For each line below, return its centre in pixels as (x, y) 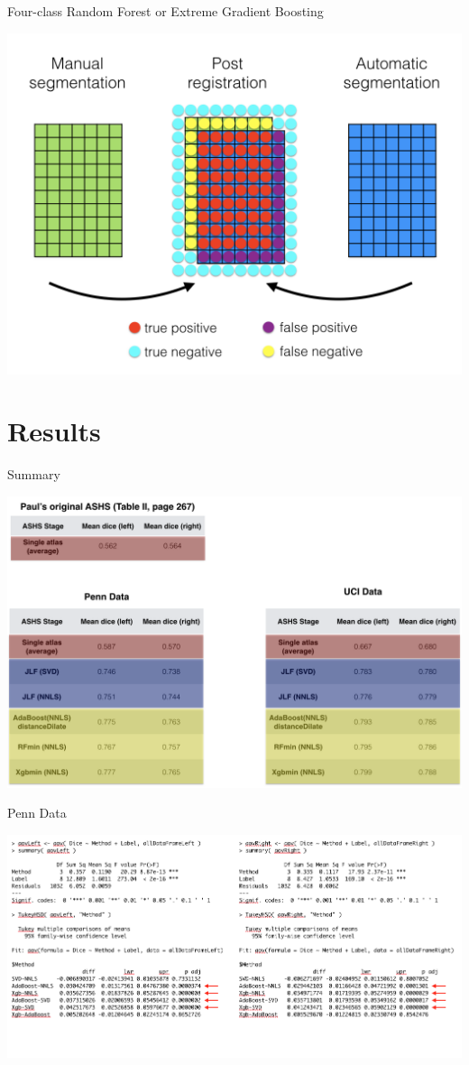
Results (54, 431)
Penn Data (37, 813)
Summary (34, 474)
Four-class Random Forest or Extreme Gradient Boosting (166, 11)
